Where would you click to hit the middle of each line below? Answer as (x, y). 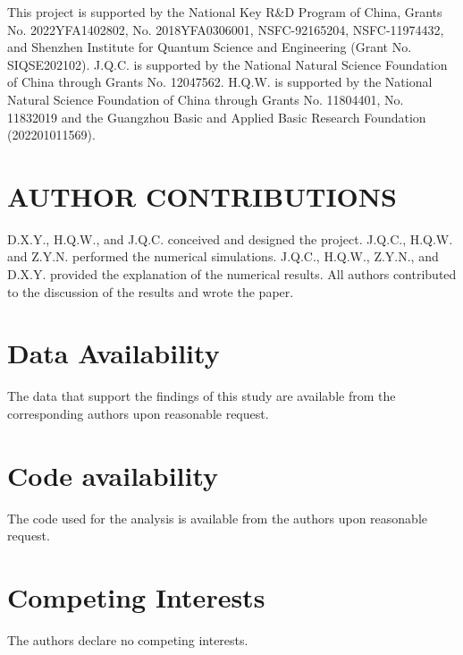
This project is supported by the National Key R (141, 12)
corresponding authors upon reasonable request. (138, 413)
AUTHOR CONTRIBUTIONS (202, 196)
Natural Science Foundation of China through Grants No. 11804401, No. (206, 99)
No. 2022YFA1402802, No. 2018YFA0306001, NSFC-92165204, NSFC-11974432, (226, 29)
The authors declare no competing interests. (128, 640)
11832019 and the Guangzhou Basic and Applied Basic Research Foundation (217, 117)
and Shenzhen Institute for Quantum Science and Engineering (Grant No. (210, 47)
